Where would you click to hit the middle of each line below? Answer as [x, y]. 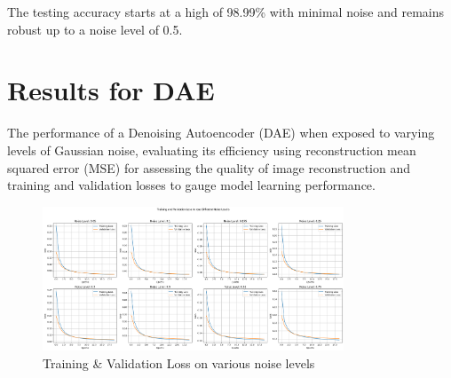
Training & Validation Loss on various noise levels [179, 363]
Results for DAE [111, 90]
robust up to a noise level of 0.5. [95, 29]
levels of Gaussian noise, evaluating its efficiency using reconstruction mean [212, 150]
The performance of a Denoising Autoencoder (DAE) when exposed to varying [221, 133]
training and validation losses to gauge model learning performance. [191, 185]
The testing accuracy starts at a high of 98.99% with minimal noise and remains [226, 12]
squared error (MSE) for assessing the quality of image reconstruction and [209, 167]
